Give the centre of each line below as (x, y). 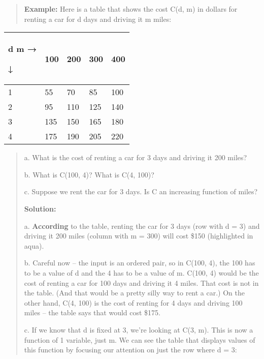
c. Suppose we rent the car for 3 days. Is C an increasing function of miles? (141, 191)
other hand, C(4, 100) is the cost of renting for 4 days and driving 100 (133, 302)
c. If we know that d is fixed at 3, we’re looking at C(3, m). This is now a (139, 329)
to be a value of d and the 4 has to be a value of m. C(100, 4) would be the (141, 272)
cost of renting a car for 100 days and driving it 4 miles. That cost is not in (141, 282)
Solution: (40, 208)
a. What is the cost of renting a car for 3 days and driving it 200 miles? (136, 157)
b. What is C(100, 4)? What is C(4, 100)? (89, 174)
